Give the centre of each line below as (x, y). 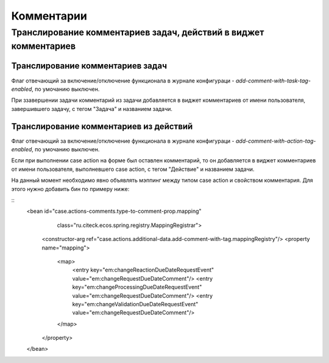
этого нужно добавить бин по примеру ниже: (70, 189)
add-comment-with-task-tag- (273, 81)
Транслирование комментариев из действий (102, 126)
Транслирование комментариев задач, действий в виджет (138, 32)
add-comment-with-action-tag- (276, 141)
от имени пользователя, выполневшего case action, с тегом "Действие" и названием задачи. (133, 169)
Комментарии (49, 16)
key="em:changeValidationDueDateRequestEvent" (135, 304)
